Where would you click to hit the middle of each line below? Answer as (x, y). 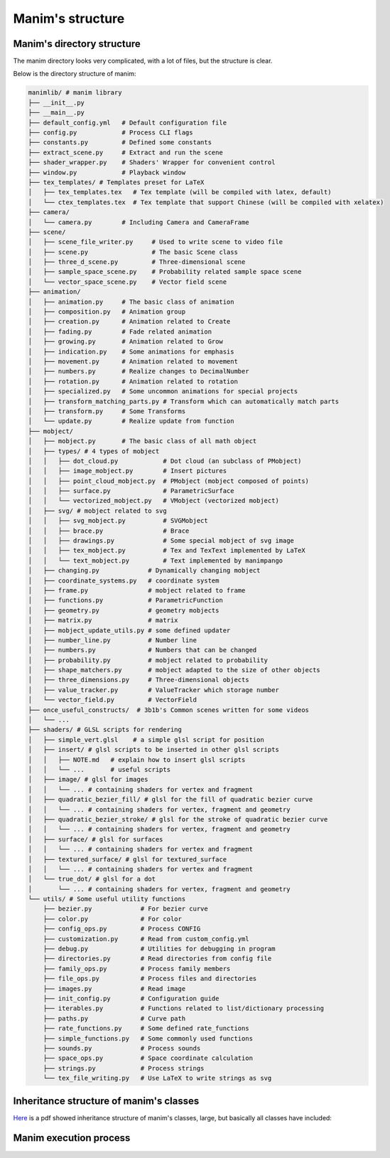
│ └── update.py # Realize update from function (131, 421)
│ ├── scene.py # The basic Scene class (133, 252)
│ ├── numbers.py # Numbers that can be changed (142, 650)
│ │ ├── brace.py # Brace (109, 531)
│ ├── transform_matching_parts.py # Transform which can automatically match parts (184, 401)
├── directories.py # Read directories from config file (157, 959)
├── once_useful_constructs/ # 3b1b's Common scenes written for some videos (168, 710)
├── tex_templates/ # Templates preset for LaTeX (116, 182)
